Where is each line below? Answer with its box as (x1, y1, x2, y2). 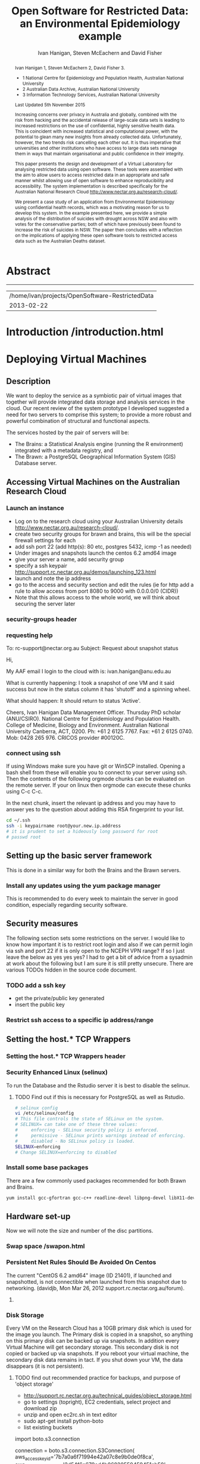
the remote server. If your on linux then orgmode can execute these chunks (6, 782, 191, 789)
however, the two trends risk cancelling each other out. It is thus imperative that (14, 139, 182, 146)
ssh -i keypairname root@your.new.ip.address (6, 823, 121, 829)
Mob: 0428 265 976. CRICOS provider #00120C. (6, 734, 125, 742)
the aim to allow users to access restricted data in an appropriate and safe (14, 172, 170, 179)
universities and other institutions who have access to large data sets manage (14, 145, 177, 152)
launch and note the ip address (14, 574, 91, 582)
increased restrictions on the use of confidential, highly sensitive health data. (14, 122, 176, 129)
